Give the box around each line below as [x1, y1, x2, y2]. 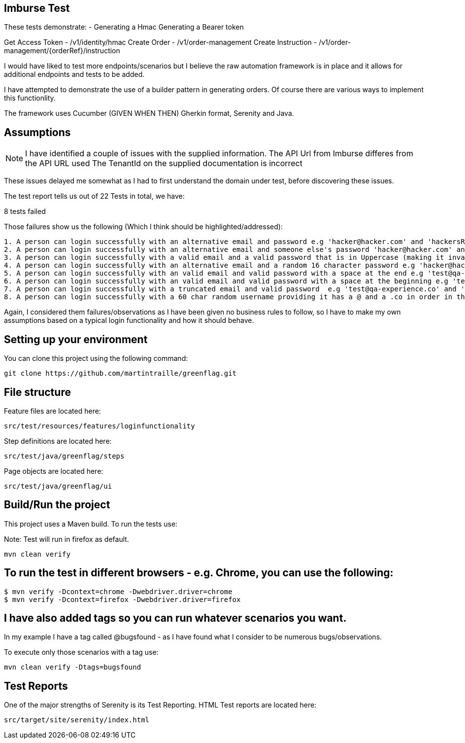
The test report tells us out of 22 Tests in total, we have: [4, 192, 185, 201]
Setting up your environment [4, 333, 148, 346]
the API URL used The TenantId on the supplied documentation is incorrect [25, 158, 302, 169]
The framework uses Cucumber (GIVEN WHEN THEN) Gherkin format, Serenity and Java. [4, 109, 294, 118]
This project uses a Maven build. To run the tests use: [4, 519, 178, 528]
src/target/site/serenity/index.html [4, 716, 150, 724]
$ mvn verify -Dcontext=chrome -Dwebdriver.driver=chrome [4, 587, 232, 596]
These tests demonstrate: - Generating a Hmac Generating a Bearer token [4, 23, 244, 32]
